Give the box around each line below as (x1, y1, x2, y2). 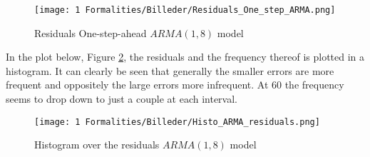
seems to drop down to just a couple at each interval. (6, 91, 237, 106)
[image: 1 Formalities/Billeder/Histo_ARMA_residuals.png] (34, 116, 320, 127)
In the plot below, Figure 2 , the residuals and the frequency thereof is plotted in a (6, 49, 365, 64)
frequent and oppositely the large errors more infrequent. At (6, 77, 269, 92)
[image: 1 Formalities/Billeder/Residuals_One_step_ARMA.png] (34, 5, 336, 15)
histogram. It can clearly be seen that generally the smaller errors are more (6, 63, 334, 78)
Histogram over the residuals (34, 137, 160, 152)
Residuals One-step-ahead (34, 25, 147, 40)
